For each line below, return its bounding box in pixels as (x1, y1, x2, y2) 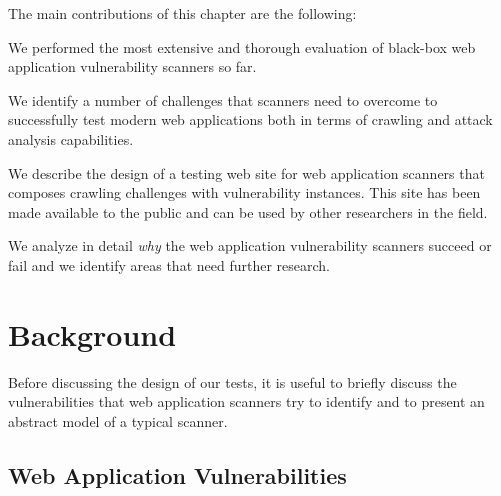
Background (8, 313, 177, 354)
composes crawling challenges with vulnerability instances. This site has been (8, 182, 481, 203)
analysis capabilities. (8, 128, 134, 149)
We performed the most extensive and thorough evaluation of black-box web (8, 36, 476, 57)
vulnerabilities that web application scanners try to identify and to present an (8, 391, 485, 412)
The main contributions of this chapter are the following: (8, 3, 357, 23)
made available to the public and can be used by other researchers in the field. (8, 201, 488, 222)
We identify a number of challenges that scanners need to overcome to (8, 89, 438, 110)
